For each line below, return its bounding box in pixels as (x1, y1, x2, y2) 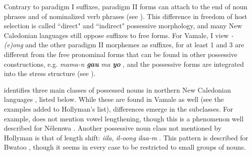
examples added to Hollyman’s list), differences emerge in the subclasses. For (4, 103, 234, 114)
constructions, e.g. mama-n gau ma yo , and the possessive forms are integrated (4, 58, 244, 69)
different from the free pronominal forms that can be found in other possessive (4, 49, 237, 59)
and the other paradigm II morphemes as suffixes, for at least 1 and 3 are (25, 39, 244, 50)
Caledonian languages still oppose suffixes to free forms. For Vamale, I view (4, 30, 229, 40)
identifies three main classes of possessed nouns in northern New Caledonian (4, 84, 231, 95)
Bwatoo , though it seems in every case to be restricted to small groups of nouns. (4, 142, 246, 152)
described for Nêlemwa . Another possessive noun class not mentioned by (4, 123, 222, 133)
